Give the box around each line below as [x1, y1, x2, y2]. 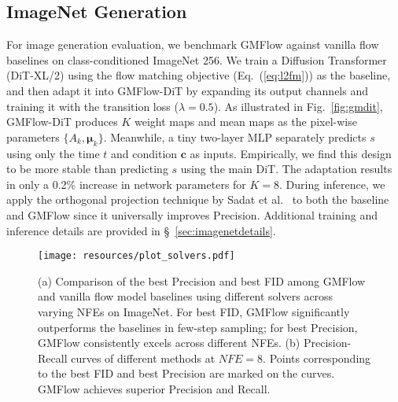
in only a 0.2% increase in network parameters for [6, 175, 246, 192]
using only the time [6, 145, 100, 161]
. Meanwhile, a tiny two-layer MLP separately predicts [103, 128, 367, 145]
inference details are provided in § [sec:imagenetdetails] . [6, 222, 276, 238]
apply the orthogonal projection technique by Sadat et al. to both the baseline [6, 191, 389, 208]
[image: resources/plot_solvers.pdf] [38, 250, 235, 262]
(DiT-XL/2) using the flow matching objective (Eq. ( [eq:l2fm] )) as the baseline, [6, 67, 391, 83]
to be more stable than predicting [6, 160, 168, 177]
